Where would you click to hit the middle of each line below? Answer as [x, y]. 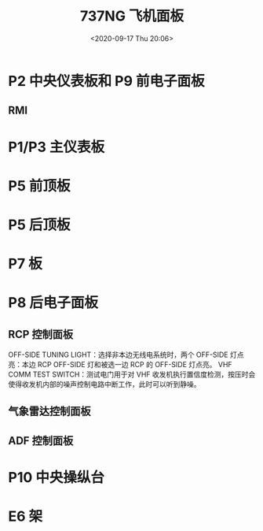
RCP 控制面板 [40, 334]
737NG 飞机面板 [132, 16]
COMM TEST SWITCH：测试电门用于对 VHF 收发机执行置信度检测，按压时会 [132, 374]
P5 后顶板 [39, 225]
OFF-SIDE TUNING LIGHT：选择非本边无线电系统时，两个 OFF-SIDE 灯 [122, 355]
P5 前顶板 [39, 186]
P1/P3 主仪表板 [56, 147]
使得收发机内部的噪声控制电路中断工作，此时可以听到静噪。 [104, 384]
